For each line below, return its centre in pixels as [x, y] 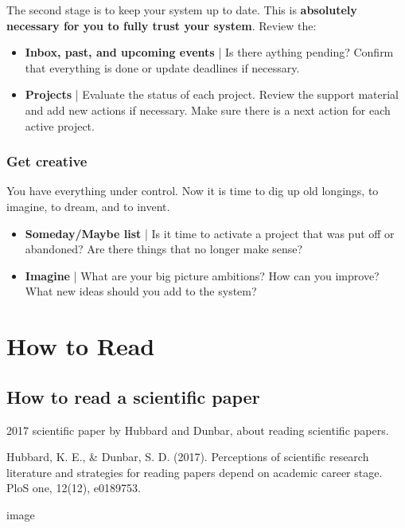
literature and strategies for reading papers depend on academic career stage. [195, 472]
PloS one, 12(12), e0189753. [74, 488]
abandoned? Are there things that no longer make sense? [164, 249]
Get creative [47, 161]
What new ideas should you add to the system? [141, 291]
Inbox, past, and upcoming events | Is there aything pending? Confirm [209, 52]
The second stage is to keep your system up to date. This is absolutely [182, 10]
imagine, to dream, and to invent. [88, 206]
